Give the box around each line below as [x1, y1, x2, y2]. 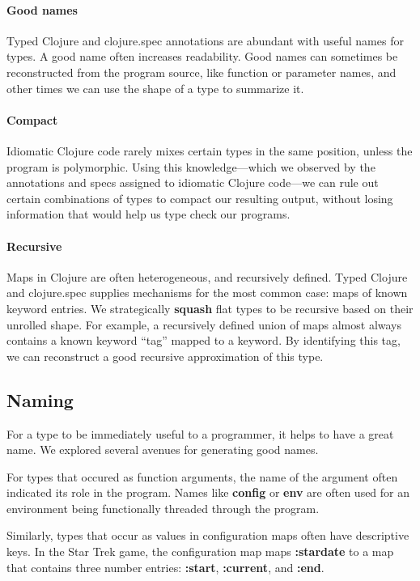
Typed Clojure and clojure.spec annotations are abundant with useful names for [6, 32, 404, 49]
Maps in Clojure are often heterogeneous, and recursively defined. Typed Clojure [6, 268, 408, 285]
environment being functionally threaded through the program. [6, 499, 320, 516]
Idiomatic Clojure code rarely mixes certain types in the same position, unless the [6, 142, 413, 159]
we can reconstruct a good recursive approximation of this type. [6, 347, 324, 364]
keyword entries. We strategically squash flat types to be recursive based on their [6, 299, 414, 316]
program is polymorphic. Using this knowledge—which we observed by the [6, 158, 375, 175]
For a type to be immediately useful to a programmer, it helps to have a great [6, 425, 394, 442]
